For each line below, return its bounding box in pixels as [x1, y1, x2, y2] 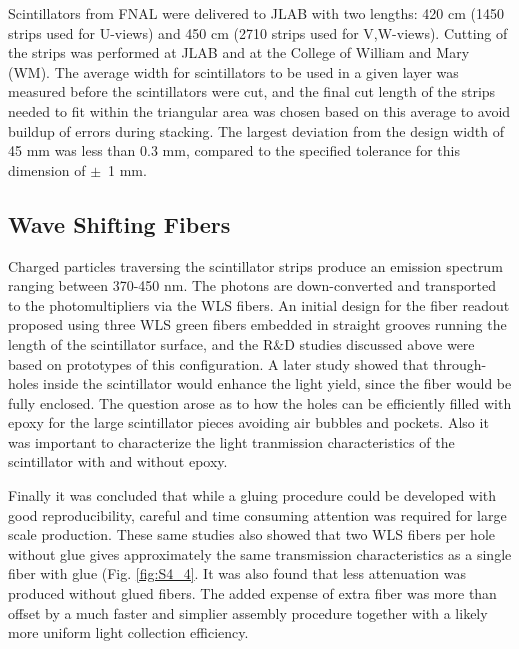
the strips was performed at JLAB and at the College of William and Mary [8, 42, 470, 63]
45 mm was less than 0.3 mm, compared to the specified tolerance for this [8, 140, 460, 161]
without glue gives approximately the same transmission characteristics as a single [8, 543, 512, 564]
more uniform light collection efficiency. [8, 622, 249, 643]
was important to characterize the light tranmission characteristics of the [8, 431, 455, 452]
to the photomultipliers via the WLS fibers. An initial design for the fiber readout [8, 294, 510, 315]
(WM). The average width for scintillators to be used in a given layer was [8, 61, 459, 82]
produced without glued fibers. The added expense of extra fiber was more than [8, 583, 497, 604]
